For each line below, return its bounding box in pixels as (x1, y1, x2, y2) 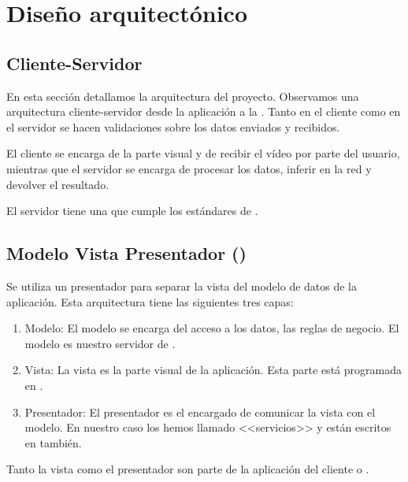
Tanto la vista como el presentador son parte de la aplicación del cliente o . (6, 461, 369, 477)
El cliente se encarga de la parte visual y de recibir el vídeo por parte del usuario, (6, 145, 400, 161)
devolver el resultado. (6, 176, 109, 192)
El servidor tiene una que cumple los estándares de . (6, 202, 258, 219)
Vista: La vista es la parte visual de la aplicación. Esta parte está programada (24, 361, 402, 378)
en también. (24, 434, 82, 450)
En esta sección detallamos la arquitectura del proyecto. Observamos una (6, 87, 359, 104)
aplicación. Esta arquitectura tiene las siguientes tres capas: (6, 293, 294, 310)
